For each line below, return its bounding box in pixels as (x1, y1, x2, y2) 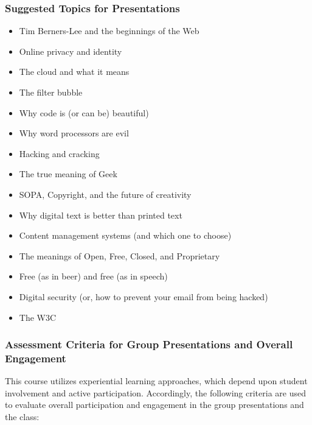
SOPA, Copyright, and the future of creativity (19, 188, 192, 200)
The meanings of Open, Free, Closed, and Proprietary (19, 249, 220, 262)
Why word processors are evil (19, 127, 129, 139)
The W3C (19, 311, 57, 323)
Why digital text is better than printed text (19, 208, 182, 221)
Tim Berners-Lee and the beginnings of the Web (19, 24, 199, 37)
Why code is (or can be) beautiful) (19, 106, 149, 119)
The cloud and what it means (19, 65, 130, 78)
